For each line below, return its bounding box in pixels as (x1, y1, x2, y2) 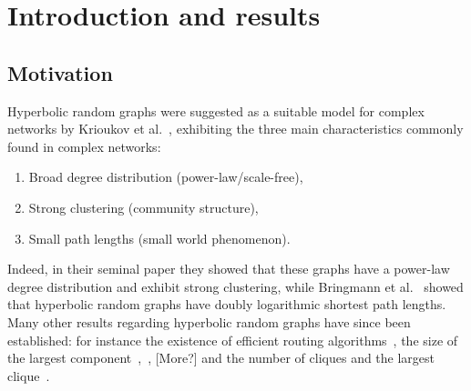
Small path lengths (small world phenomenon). (28, 228, 291, 247)
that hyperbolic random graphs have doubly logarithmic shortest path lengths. (7, 295, 446, 314)
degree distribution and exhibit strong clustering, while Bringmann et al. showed (7, 276, 464, 296)
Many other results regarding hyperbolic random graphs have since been (7, 312, 411, 331)
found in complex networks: (7, 136, 161, 155)
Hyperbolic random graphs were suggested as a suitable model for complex (7, 101, 425, 120)
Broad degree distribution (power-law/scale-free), (28, 167, 303, 186)
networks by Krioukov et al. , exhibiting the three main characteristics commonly (7, 119, 464, 138)
